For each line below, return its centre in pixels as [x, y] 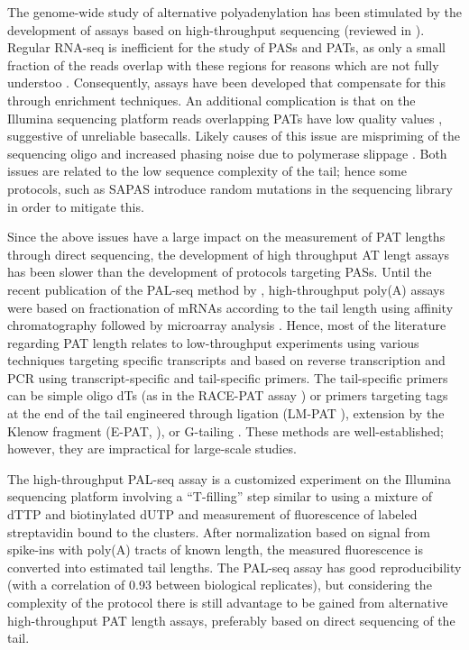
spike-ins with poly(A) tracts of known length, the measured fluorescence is [216, 549]
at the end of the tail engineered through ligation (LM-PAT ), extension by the [226, 413]
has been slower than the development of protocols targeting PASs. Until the [220, 272]
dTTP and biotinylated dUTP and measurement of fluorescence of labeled [212, 514]
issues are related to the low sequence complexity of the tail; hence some [207, 171]
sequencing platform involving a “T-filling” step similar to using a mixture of [220, 496]
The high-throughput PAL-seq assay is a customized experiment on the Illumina [230, 478]
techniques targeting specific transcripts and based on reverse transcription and [226, 360]
